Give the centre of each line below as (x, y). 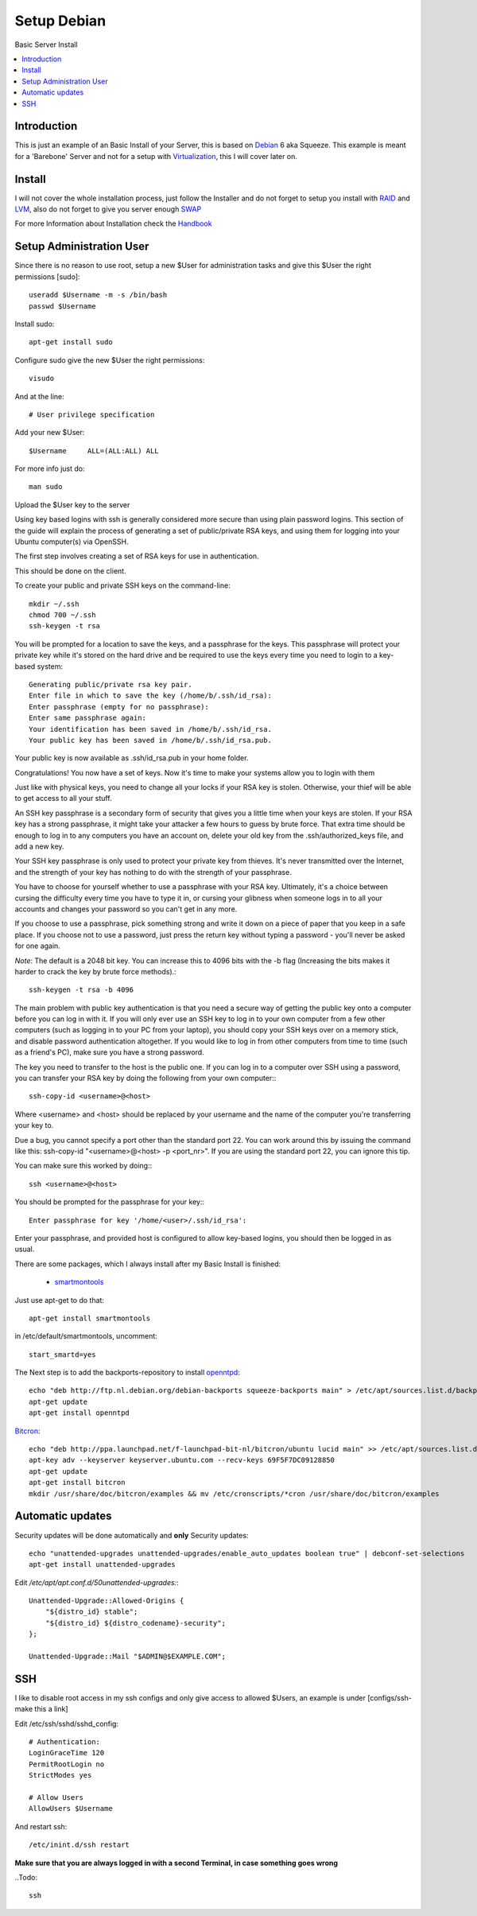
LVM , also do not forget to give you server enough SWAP (108, 209)
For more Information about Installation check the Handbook (113, 223)
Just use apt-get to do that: (60, 1300)
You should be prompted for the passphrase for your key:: (110, 1202)
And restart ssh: (41, 1826)
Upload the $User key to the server (72, 504)
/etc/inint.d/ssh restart (79, 1845)
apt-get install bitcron (77, 1483)
